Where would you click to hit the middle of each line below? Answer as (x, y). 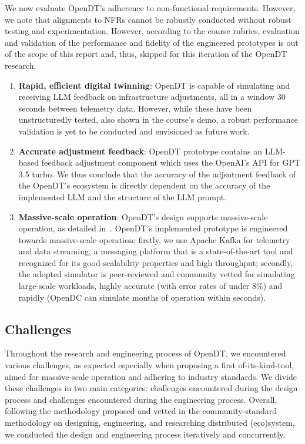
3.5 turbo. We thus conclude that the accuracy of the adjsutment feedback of (157, 174)
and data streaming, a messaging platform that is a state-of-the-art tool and (156, 251)
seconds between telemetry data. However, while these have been (135, 108)
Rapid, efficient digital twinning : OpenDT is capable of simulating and (154, 85)
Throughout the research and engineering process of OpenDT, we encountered (145, 353)
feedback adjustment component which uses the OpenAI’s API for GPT (171, 162)
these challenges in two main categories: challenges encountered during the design (151, 388)
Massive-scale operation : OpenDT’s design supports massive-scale (143, 216)
